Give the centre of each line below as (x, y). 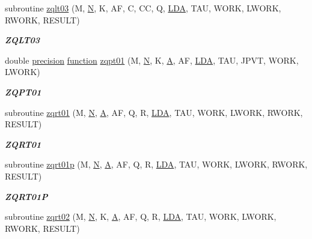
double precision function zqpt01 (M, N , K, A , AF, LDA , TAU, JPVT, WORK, (152, 60)
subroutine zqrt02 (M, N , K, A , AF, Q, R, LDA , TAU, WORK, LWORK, (141, 216)
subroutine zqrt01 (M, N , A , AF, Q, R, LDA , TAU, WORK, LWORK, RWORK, (154, 112)
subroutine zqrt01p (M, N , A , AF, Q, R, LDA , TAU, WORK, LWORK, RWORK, (156, 164)
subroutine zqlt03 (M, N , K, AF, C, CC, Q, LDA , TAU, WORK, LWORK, (143, 8)
